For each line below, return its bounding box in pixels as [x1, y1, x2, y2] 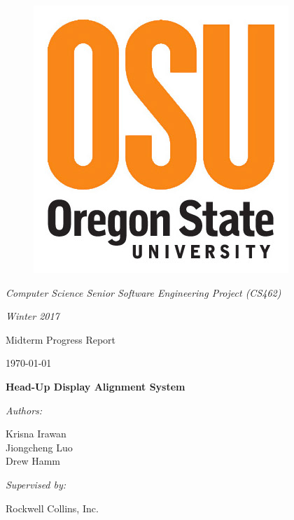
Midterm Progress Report [6, 332, 116, 346]
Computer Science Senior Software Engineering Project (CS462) [6, 285, 281, 300]
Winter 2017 [6, 309, 59, 323]
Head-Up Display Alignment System [6, 379, 185, 393]
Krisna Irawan [6, 426, 66, 441]
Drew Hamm [6, 454, 60, 468]
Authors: [6, 402, 43, 417]
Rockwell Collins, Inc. [6, 500, 99, 515]
